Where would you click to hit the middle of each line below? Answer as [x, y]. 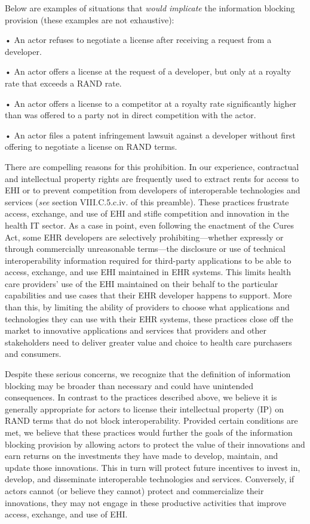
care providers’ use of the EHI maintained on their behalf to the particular [142, 283]
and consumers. [33, 354]
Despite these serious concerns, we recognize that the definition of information [148, 374]
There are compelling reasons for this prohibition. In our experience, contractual [152, 166]
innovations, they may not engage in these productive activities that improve [145, 502]
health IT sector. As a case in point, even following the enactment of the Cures [150, 225]
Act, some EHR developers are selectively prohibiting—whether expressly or [144, 237]
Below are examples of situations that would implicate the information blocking [150, 8]
